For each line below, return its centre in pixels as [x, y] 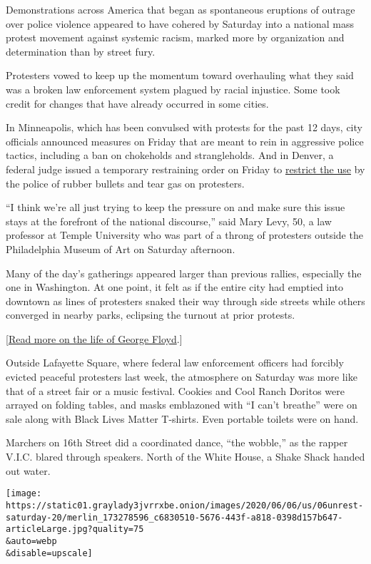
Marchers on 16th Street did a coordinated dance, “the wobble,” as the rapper [177, 442]
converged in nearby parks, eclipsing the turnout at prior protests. [151, 315]
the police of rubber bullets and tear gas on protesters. [125, 183]
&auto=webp [31, 541]
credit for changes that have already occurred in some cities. [137, 103]
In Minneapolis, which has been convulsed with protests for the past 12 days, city [184, 127]
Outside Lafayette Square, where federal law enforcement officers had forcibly [175, 363]
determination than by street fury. [81, 51]
